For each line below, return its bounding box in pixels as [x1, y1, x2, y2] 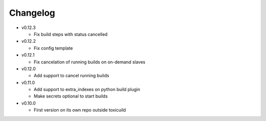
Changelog [9, 7, 55, 18]
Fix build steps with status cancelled [33, 31, 108, 37]
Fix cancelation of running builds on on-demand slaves [33, 59, 145, 65]
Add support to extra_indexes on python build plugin [33, 87, 140, 92]
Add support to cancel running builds [33, 73, 109, 79]
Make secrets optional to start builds [33, 93, 108, 99]
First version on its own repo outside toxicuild [33, 107, 126, 113]
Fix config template [33, 45, 73, 51]
